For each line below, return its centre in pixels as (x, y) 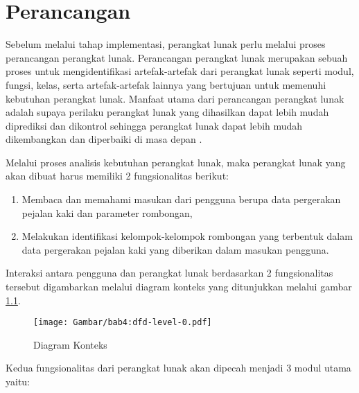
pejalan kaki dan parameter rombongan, (107, 212)
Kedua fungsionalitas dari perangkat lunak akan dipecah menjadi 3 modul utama (178, 368)
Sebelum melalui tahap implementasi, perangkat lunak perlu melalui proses (166, 44)
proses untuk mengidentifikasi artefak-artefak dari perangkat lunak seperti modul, (180, 71)
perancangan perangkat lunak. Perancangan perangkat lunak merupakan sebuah (177, 57)
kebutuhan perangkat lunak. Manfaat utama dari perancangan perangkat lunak (175, 98)
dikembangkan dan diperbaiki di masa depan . (104, 139)
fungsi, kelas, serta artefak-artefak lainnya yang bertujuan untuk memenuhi (166, 84)
